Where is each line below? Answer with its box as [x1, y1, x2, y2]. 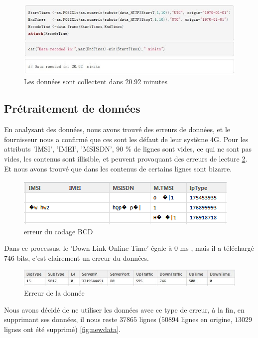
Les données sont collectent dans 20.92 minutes [24, 76, 167, 87]
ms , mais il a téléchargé [180, 243, 254, 253]
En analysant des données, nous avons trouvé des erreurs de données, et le [4, 124, 230, 135]
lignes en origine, [181, 314, 233, 325]
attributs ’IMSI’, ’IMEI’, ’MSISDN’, [4, 144, 114, 154]
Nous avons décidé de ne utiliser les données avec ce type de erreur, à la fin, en [4, 304, 245, 315]
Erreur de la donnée [24, 288, 85, 298]
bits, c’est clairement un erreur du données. [16, 252, 149, 263]
